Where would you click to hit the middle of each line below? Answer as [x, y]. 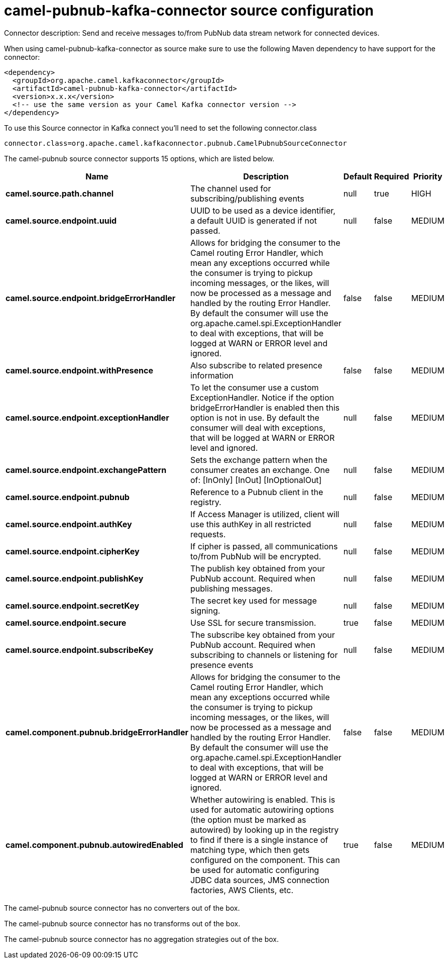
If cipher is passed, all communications [264, 546]
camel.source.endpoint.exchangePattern [86, 470]
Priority [428, 176]
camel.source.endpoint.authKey [69, 524]
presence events [222, 665]
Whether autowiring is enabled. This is [263, 799]
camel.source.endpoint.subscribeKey [80, 650]
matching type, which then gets [250, 850]
